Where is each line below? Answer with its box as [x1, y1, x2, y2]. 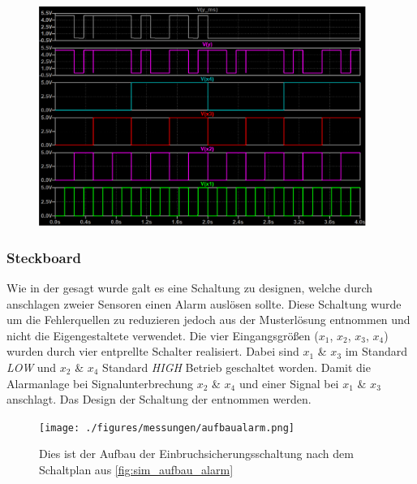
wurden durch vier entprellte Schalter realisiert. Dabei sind [6, 343, 299, 360]
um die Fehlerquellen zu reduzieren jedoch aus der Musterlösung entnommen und [6, 311, 411, 328]
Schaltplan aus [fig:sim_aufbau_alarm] [39, 461, 234, 478]
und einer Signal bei [239, 374, 339, 391]
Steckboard [6, 247, 81, 267]
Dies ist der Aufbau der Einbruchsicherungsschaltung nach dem [39, 445, 354, 462]
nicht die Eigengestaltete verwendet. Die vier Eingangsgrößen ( [6, 326, 319, 344]
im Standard [345, 343, 408, 360]
